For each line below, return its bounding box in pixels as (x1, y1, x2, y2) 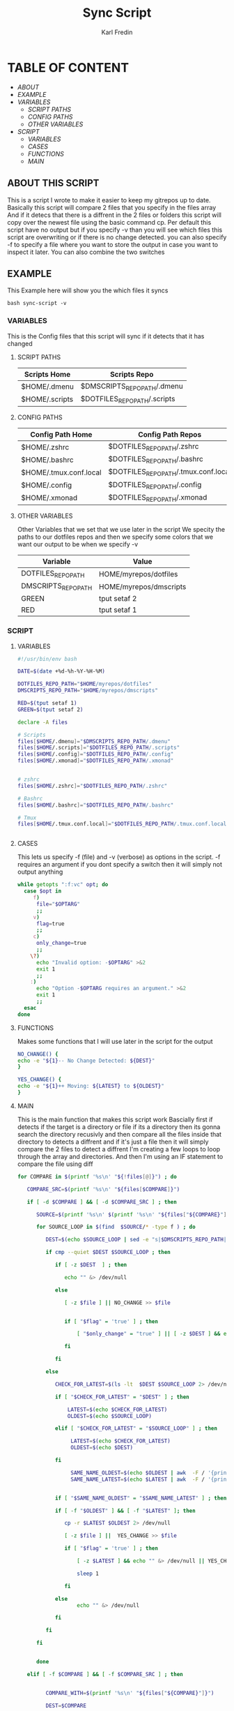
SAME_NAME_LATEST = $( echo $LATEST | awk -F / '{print (70, 1476, 230, 1483)
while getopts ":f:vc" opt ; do (17, 881, 109, 888)
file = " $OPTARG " (36, 900, 81, 908)
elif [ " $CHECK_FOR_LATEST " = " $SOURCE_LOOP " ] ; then (54, 1425, 218, 1432)
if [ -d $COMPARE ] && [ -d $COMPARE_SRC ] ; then (26, 1198, 178, 1205)
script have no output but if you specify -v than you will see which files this (7, 225, 223, 234)
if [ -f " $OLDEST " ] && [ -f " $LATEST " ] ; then (54, 1507, 196, 1514)
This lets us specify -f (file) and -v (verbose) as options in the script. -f (17, 853, 221, 861)
